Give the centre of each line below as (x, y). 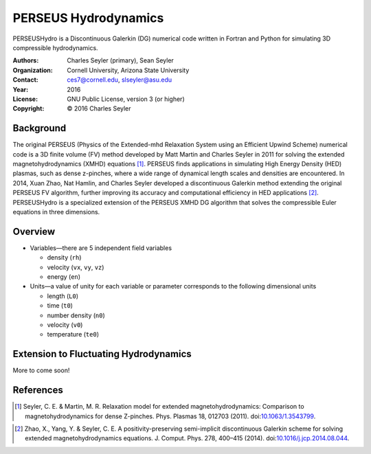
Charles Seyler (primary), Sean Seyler (121, 60)
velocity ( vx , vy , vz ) (76, 267)
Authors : (26, 60)
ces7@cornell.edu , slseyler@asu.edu (120, 80)
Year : (21, 89)
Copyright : (29, 109)
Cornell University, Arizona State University (128, 70)
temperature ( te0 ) (73, 334)
